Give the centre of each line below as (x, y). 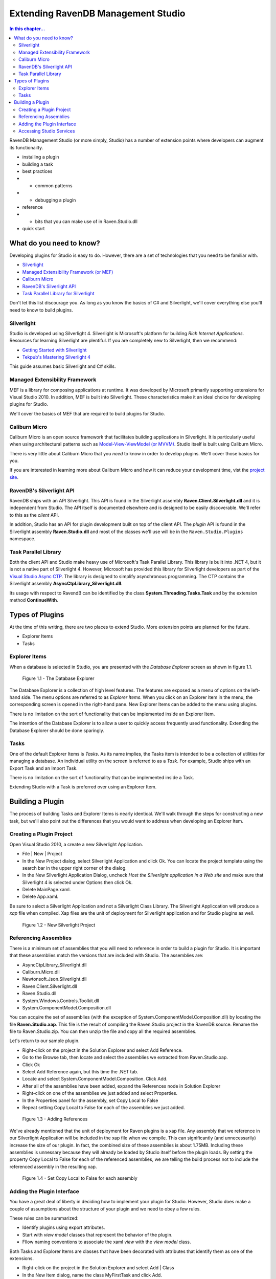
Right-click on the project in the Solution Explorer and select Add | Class (98, 1268)
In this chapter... (27, 29)
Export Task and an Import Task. (43, 768)
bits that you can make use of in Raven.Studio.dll (86, 221)
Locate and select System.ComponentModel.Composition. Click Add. (95, 1079)
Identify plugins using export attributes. (64, 1227)
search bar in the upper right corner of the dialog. (75, 868)
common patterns (54, 185)
